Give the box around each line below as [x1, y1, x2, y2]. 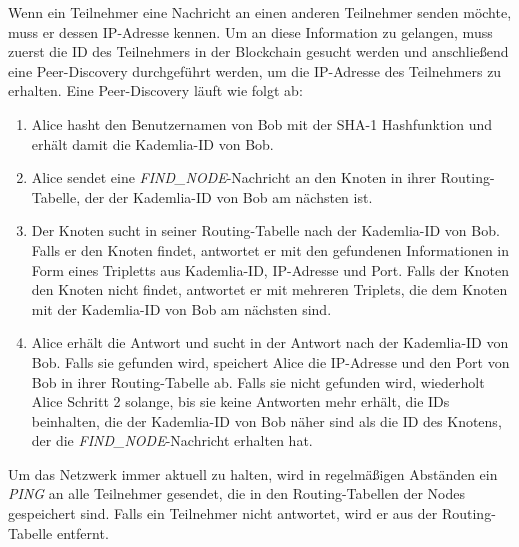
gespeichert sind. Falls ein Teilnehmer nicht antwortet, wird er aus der [8, 503, 438, 524]
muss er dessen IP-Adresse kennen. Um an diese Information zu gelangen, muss [8, 21, 493, 42]
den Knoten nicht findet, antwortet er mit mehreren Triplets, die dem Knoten [31, 279, 508, 300]
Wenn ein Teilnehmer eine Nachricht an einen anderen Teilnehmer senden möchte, [8, 2, 512, 22]
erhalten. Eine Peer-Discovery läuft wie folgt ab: [8, 80, 303, 101]
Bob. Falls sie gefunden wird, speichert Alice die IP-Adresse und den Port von [31, 351, 510, 372]
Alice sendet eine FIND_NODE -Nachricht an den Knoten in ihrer [31, 167, 437, 188]
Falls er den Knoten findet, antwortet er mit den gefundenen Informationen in [31, 239, 510, 260]
